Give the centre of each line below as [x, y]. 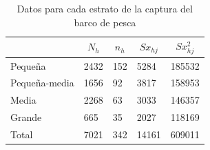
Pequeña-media [42, 83]
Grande [26, 117]
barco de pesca [105, 22]
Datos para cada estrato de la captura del [105, 8]
